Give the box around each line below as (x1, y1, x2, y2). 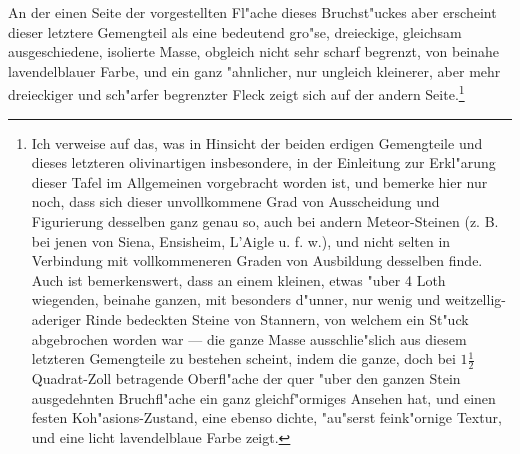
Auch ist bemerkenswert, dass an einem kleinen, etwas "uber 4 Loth (31, 269, 446, 290)
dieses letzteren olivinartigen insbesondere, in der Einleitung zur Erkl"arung (31, 152, 496, 173)
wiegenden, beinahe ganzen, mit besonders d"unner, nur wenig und (31, 289, 441, 310)
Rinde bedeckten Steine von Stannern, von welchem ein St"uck (85, 308, 469, 329)
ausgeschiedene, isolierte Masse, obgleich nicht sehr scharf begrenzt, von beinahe (8, 41, 500, 62)
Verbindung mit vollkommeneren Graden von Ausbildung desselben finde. (31, 250, 483, 271)
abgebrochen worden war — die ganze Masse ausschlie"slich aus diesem (31, 328, 467, 349)
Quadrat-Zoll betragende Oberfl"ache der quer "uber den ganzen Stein (31, 367, 461, 388)
